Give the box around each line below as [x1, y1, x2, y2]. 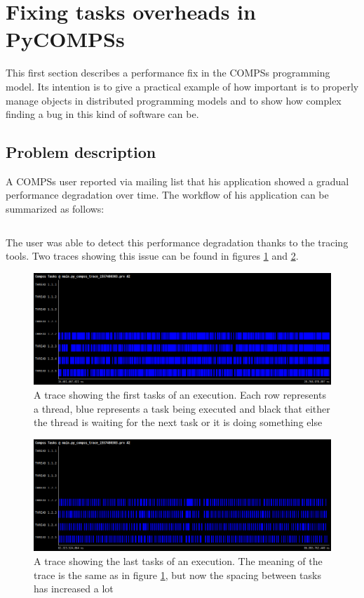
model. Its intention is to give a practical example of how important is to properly [6, 79, 359, 93]
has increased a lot [34, 581, 114, 596]
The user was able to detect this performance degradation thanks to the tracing [6, 234, 349, 249]
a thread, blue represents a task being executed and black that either [34, 401, 330, 416]
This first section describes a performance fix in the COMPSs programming [6, 65, 330, 80]
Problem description [6, 141, 156, 163]
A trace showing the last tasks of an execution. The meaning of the [34, 554, 323, 569]
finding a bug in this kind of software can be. [6, 107, 199, 121]
